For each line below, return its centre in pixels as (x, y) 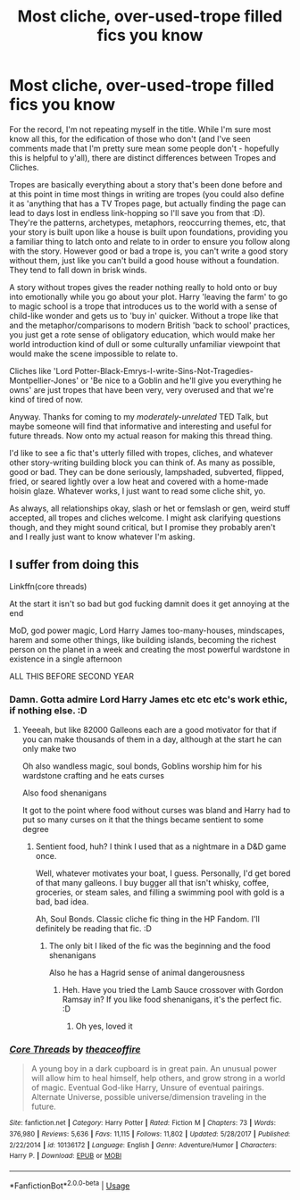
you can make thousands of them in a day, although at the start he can (152, 739)
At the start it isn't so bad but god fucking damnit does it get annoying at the (150, 604)
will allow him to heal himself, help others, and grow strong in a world (158, 1079)
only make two (49, 749)
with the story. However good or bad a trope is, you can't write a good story (149, 251)
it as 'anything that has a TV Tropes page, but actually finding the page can (148, 204)
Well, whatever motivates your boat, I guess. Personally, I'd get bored (163, 873)
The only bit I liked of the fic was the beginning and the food (159, 946)
